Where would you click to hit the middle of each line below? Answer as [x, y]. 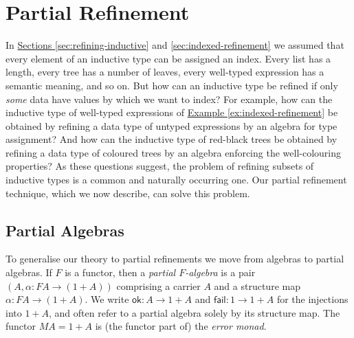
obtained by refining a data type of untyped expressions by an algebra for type [172, 125]
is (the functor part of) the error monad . [181, 326]
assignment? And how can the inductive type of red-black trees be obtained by [172, 139]
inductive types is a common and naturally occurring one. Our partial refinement [176, 180]
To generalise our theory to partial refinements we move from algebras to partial [175, 259]
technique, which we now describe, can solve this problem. [128, 193]
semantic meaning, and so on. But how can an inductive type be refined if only [172, 85]
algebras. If [29, 272]
